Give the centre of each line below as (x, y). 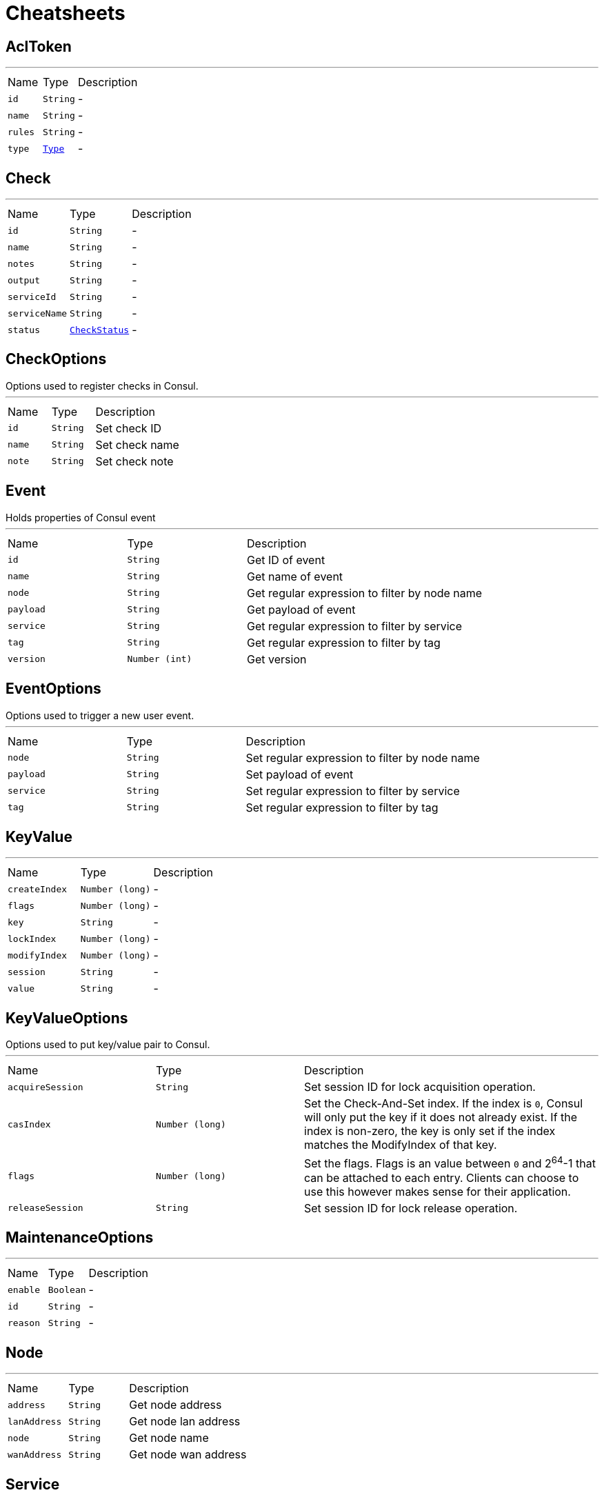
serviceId (32, 297)
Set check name (137, 444)
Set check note (134, 461)
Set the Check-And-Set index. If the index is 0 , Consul (444, 1104)
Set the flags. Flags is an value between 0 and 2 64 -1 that (450, 1163)
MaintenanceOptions (80, 1237)
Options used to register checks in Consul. (102, 385)
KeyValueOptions (67, 1018)
